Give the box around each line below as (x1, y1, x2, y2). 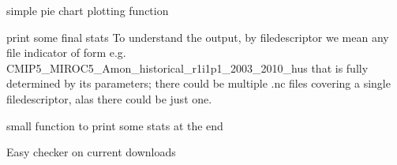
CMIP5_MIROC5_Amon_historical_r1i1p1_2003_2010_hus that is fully (6, 59, 369, 76)
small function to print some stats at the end (6, 117, 223, 133)
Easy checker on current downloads (6, 144, 176, 160)
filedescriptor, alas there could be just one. (6, 90, 212, 107)
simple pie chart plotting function (6, 2, 169, 18)
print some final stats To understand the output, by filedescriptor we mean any (6, 28, 389, 45)
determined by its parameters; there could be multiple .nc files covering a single (6, 75, 391, 92)
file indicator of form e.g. (6, 44, 126, 61)
